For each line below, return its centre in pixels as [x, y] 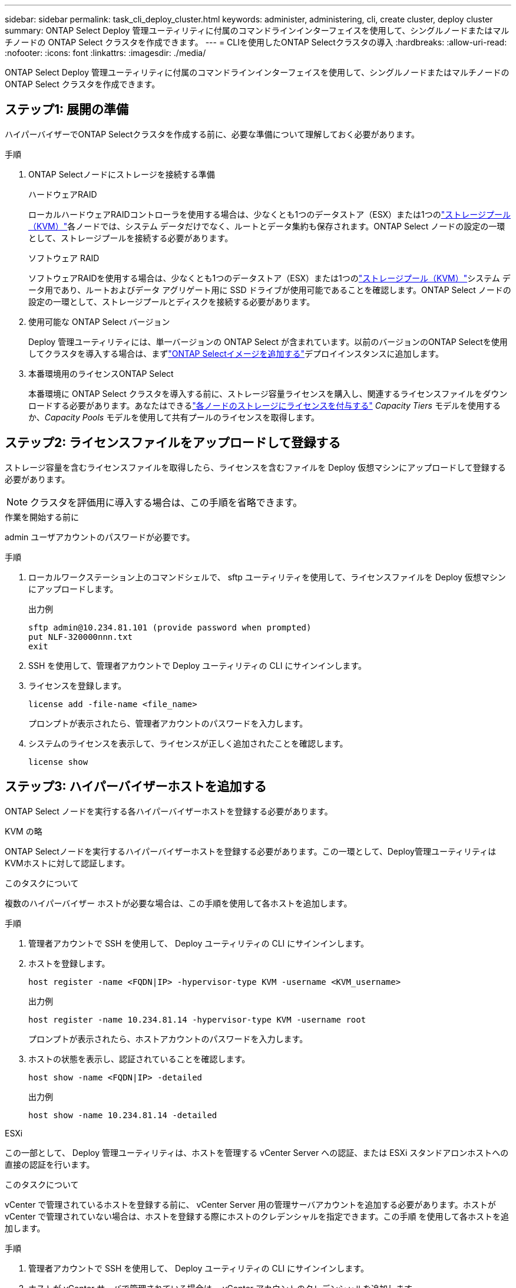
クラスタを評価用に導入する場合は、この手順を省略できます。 [166, 502]
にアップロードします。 [73, 589]
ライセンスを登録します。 [77, 685]
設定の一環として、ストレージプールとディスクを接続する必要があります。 [172, 301]
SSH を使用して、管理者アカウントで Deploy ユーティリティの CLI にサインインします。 [197, 665]
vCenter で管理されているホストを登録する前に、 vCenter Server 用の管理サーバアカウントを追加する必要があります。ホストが [250, 1204]
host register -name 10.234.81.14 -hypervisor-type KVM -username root [197, 1019]
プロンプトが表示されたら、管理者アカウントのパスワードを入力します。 [168, 723]
